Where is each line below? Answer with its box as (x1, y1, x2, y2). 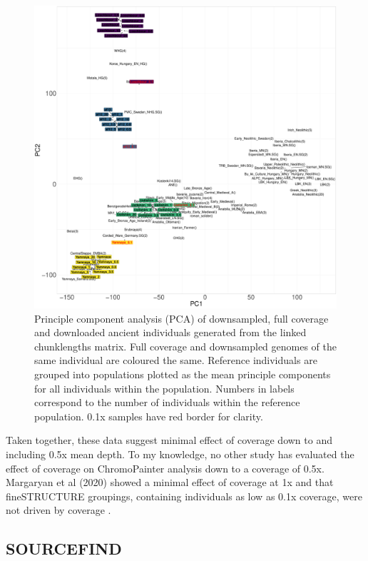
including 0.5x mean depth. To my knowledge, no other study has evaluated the (6, 446, 354, 461)
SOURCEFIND (6, 537, 122, 560)
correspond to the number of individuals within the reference (34, 395, 300, 410)
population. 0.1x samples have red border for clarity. (34, 408, 263, 423)
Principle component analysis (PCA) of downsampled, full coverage (34, 310, 329, 325)
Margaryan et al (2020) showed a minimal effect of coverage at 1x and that (6, 475, 334, 490)
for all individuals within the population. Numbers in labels (34, 380, 295, 395)
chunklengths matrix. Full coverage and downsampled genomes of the (34, 338, 337, 353)
